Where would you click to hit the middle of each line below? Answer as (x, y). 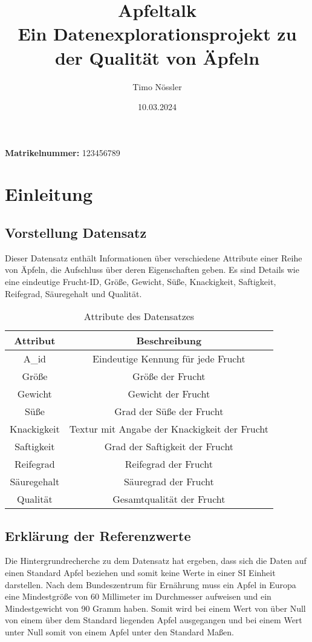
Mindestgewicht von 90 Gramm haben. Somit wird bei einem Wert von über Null (155, 608)
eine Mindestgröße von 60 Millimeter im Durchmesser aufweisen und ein (138, 596)
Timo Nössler (157, 86)
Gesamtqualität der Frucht (169, 499)
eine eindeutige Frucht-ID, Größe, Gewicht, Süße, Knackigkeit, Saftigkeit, (141, 282)
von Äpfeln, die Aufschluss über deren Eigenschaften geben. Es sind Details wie (152, 270)
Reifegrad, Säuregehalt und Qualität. (73, 293)
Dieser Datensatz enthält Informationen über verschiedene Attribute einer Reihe (154, 257)
